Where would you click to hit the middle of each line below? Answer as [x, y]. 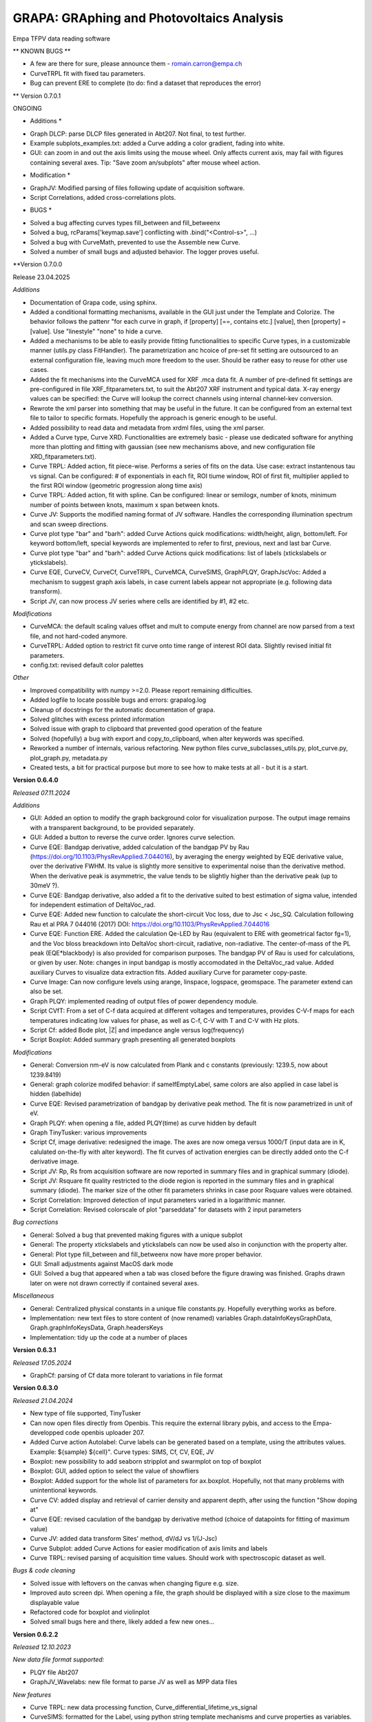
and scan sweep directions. [69, 524]
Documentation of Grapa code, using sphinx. [94, 302]
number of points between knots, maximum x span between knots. [125, 505]
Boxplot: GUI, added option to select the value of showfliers [114, 1471]
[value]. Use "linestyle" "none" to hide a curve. [96, 331]
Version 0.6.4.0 [35, 780]
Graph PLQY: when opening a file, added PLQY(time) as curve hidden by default [143, 1123]
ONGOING [28, 108]
